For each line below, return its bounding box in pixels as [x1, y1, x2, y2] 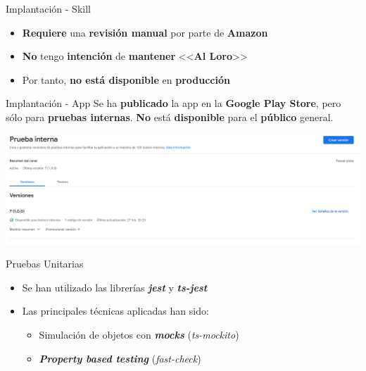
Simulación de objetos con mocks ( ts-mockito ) [39, 327, 239, 341]
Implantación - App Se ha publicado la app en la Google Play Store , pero [6, 96, 341, 111]
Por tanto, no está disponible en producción [22, 72, 230, 87]
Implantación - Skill [6, 1, 91, 15]
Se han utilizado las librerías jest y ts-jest [22, 279, 208, 294]
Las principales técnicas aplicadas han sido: [22, 303, 209, 318]
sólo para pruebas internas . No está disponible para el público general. [6, 109, 334, 124]
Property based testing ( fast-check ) [39, 351, 201, 365]
